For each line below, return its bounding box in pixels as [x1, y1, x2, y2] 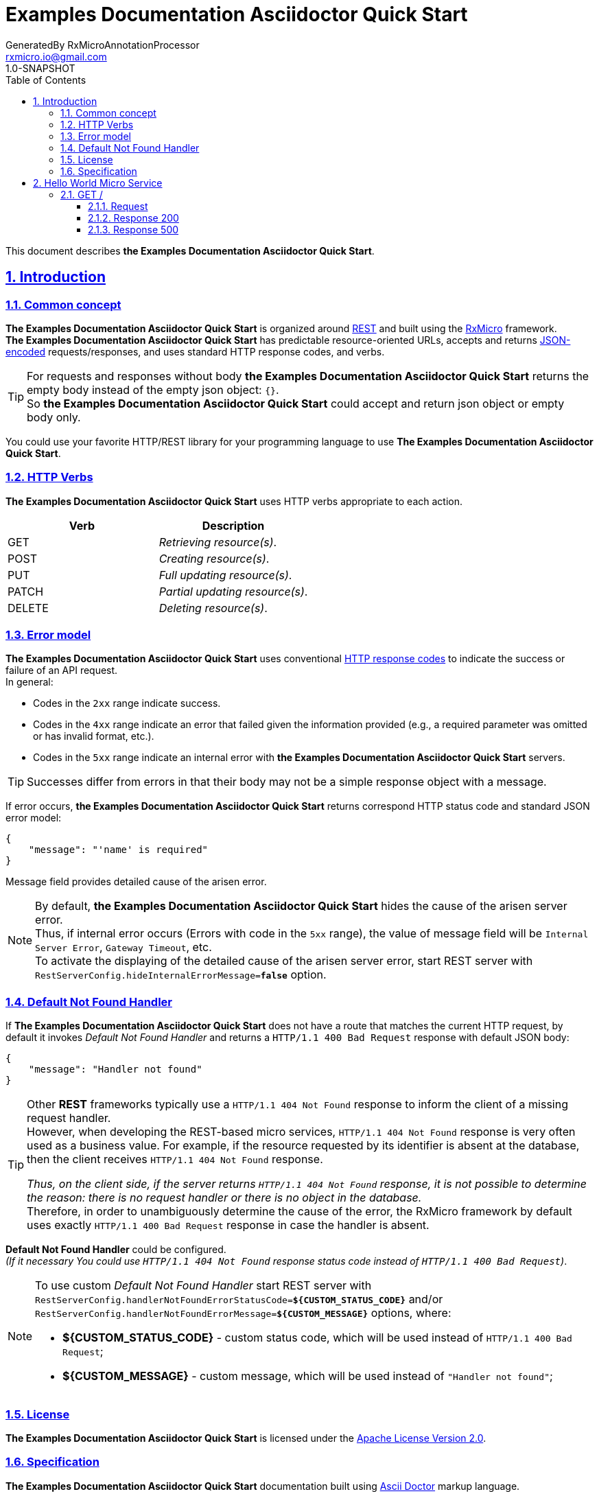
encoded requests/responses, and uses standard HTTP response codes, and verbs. [5, 345, 385, 358]
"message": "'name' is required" [28, 844, 209, 856]
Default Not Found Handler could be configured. [5, 1243, 226, 1256]
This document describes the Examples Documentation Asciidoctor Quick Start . [5, 244, 375, 257]
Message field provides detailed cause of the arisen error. [5, 876, 267, 888]
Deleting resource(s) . [158, 600, 268, 615]
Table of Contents [5, 73, 86, 86]
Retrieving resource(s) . [158, 535, 277, 549]
